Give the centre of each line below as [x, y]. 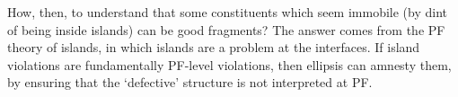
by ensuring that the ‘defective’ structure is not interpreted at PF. [190, 82]
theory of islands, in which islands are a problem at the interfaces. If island [214, 47]
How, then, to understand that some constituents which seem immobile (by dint [228, 12]
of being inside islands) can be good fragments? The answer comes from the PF [226, 29]
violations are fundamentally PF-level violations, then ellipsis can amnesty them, [229, 64]
